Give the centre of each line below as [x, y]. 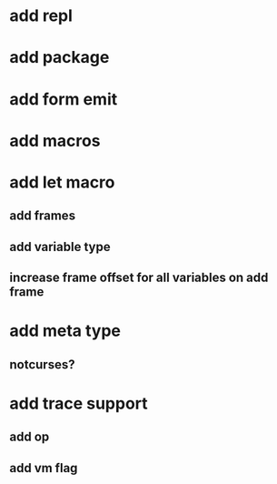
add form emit [64, 99]
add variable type [60, 247]
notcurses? [42, 364]
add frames [42, 216]
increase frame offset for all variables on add [139, 278]
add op [30, 437]
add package [59, 58]
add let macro [62, 182]
